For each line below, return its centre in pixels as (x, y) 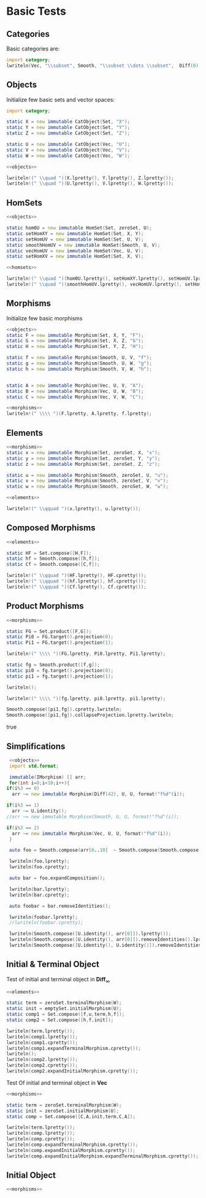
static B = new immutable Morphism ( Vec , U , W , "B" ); (75, 391)
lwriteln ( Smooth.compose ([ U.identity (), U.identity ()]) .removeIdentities (105, 945)
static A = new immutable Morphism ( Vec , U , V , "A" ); (75, 385)
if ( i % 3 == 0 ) (23, 789)
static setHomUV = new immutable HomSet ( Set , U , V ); (75, 239)
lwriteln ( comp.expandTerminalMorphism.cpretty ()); (72, 1145)
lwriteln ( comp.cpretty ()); (41, 1139)
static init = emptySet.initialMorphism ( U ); (64, 1009)
